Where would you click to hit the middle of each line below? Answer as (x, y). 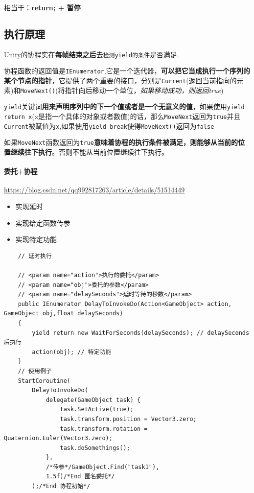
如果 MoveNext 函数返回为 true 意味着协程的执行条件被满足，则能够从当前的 (121, 142)
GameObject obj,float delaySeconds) (64, 314)
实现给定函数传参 (43, 223)
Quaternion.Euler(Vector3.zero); (58, 438)
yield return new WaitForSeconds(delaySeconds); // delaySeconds (141, 333)
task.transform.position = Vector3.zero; (128, 419)
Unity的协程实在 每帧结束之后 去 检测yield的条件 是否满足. (92, 54)
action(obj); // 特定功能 (72, 352)
